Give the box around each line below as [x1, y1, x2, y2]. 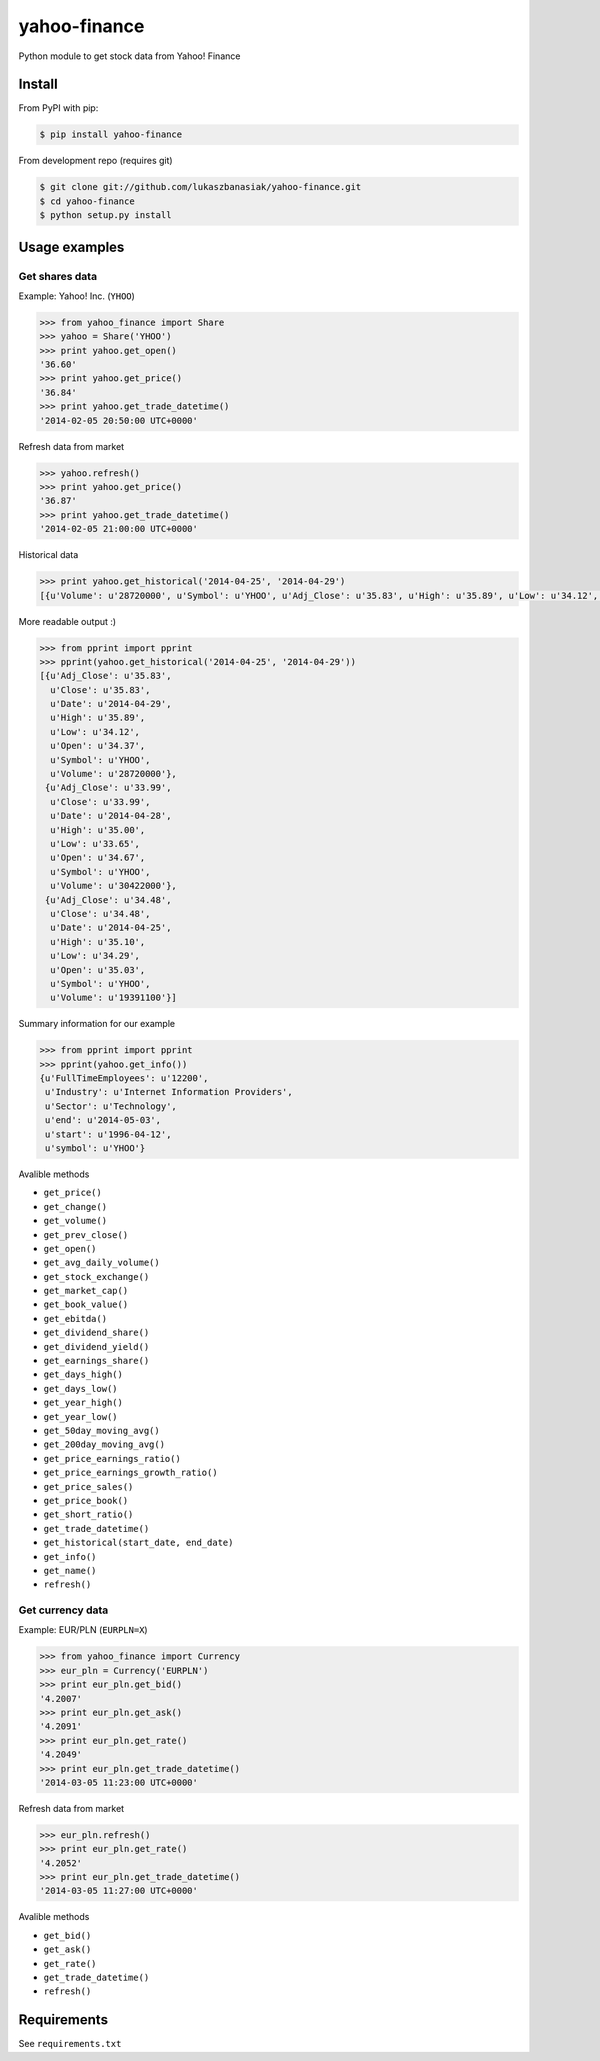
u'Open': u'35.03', [50, 964, 146, 975]
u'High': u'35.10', [50, 936, 146, 947]
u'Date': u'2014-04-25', [50, 922, 172, 934]
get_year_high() [43, 1397, 124, 1409]
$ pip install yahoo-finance [39, 129, 183, 140]
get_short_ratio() [43, 1509, 134, 1520]
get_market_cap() [43, 1285, 129, 1297]
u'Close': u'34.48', [50, 908, 151, 919]
